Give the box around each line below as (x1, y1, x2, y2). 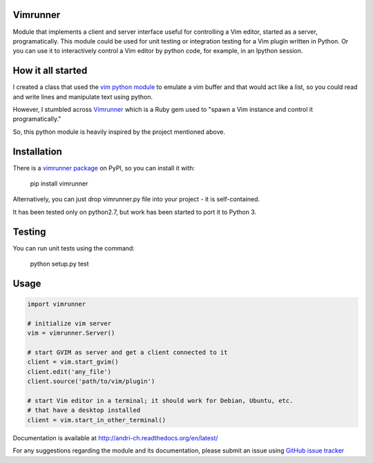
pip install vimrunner (30, 179, 88, 188)
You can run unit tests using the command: (12, 244, 135, 252)
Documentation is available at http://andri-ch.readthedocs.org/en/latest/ (12, 433, 218, 442)
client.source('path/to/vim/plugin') (27, 377, 155, 386)
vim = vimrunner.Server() (27, 329, 115, 337)
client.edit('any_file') (27, 368, 112, 375)
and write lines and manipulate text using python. (12, 92, 153, 101)
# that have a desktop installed (27, 406, 141, 414)
